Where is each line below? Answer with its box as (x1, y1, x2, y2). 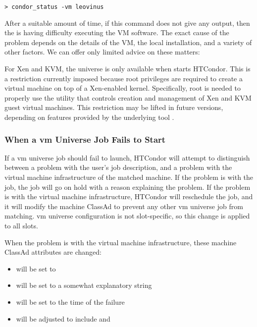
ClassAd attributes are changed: (4, 247, 102, 257)
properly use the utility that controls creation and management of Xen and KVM (4, 92, 252, 103)
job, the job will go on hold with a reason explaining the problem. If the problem (4, 181, 251, 192)
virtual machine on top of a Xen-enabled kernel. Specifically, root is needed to (4, 83, 241, 93)
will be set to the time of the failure (16, 296, 125, 307)
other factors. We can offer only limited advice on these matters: (4, 47, 200, 57)
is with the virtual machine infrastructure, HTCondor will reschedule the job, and (4, 191, 253, 202)
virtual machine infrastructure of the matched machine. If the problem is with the (4, 172, 254, 182)
